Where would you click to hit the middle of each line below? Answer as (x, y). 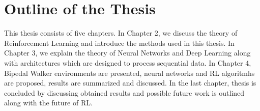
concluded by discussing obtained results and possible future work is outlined (124, 92)
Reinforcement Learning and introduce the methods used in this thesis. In (119, 43)
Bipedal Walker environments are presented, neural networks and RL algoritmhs (129, 73)
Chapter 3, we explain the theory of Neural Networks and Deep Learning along (127, 53)
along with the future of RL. (48, 103)
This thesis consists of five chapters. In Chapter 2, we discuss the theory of (121, 33)
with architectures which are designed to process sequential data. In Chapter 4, (128, 62)
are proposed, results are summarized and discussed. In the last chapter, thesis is (130, 83)
